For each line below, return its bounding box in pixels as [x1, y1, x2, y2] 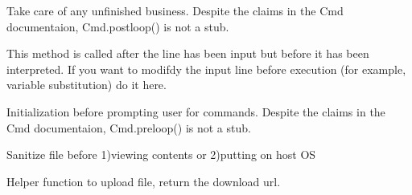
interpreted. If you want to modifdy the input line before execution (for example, [6, 60, 406, 77]
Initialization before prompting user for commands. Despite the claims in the [6, 103, 385, 120]
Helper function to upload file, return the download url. [6, 173, 281, 189]
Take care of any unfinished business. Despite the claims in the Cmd [6, 2, 344, 18]
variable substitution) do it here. [6, 76, 167, 93]
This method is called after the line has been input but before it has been [6, 45, 369, 62]
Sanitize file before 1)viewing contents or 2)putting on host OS [6, 146, 316, 163]
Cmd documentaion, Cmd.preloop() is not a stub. [6, 119, 251, 136]
